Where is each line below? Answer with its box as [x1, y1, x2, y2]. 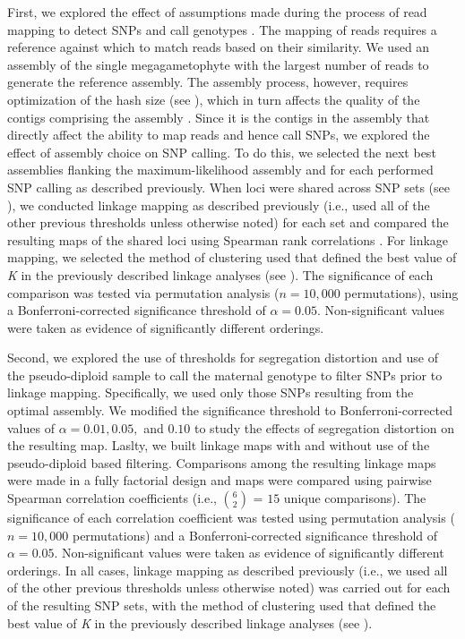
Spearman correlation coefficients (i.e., [7, 489, 217, 507]
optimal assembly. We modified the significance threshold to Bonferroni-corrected [7, 401, 452, 420]
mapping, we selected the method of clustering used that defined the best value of [7, 248, 457, 267]
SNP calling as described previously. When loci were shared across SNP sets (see [7, 177, 450, 196]
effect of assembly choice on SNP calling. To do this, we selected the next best [7, 142, 436, 161]
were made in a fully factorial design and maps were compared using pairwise [7, 471, 432, 490]
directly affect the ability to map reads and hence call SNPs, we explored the [7, 125, 430, 144]
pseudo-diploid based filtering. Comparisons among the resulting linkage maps [7, 453, 436, 472]
